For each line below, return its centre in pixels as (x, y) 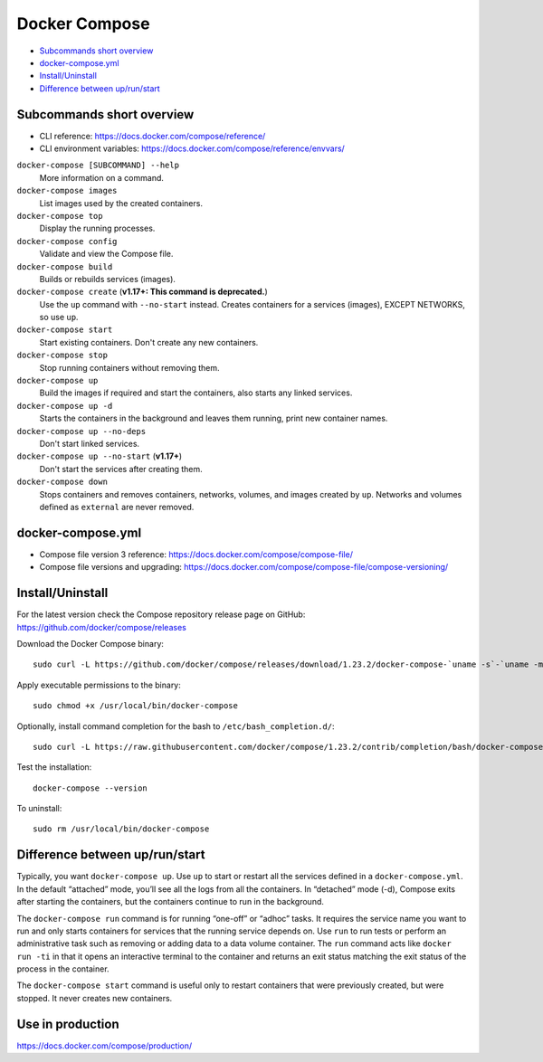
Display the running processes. (97, 228)
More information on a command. (102, 177)
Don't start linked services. (90, 444)
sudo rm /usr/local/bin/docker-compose (121, 829)
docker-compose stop (62, 356)
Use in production (68, 1024)
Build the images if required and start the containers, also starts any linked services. (196, 393)
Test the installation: (54, 767)
